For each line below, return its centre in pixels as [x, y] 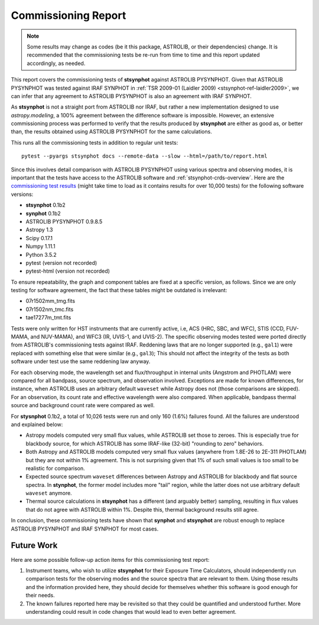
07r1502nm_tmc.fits [50, 309]
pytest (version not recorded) [61, 263]
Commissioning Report [69, 15]
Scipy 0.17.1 [39, 238]
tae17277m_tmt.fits [48, 318]
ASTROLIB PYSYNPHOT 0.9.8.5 [64, 221]
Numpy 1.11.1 [40, 246]
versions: [22, 194]
